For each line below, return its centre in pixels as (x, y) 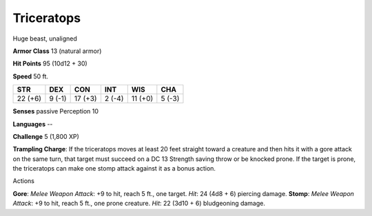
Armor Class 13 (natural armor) (57, 51)
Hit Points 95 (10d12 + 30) (50, 64)
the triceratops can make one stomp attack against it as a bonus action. (114, 169)
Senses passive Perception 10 (56, 111)
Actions (23, 181)
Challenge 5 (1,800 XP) (46, 136)
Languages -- (33, 124)
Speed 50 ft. (30, 76)
